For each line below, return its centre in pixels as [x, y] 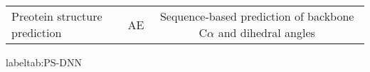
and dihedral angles [266, 32]
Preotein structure [57, 16]
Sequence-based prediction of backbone [257, 16]
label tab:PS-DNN [44, 62]
